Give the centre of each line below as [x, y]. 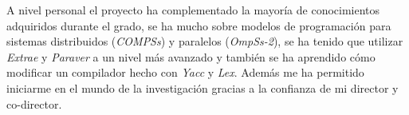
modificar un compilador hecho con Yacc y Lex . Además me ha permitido [185, 72]
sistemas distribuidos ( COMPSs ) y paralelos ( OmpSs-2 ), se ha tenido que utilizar [205, 41]
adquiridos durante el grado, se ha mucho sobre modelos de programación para [199, 25]
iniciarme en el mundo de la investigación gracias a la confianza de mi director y [203, 87]
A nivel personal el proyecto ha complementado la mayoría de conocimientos [193, 10]
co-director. [34, 103]
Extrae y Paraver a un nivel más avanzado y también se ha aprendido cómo [191, 56]
